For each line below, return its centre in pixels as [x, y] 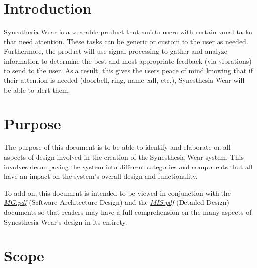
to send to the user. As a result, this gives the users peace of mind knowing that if [128, 70]
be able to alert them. [37, 89]
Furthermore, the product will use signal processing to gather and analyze [116, 51]
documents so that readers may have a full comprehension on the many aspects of [128, 212]
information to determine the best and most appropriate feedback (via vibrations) [128, 60]
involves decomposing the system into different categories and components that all [128, 166]
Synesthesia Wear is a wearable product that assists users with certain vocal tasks [128, 32]
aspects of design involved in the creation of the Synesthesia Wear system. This [124, 157]
